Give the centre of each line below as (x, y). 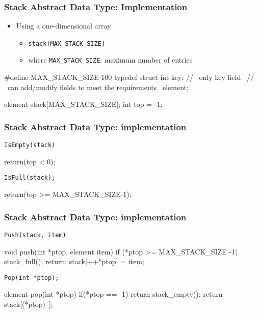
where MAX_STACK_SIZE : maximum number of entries (110, 60)
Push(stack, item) (35, 235)
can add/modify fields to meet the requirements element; (98, 87)
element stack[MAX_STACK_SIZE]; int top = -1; (83, 104)
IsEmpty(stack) (30, 145)
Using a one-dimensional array (63, 26)
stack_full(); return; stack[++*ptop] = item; (74, 261)
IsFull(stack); (30, 178)
